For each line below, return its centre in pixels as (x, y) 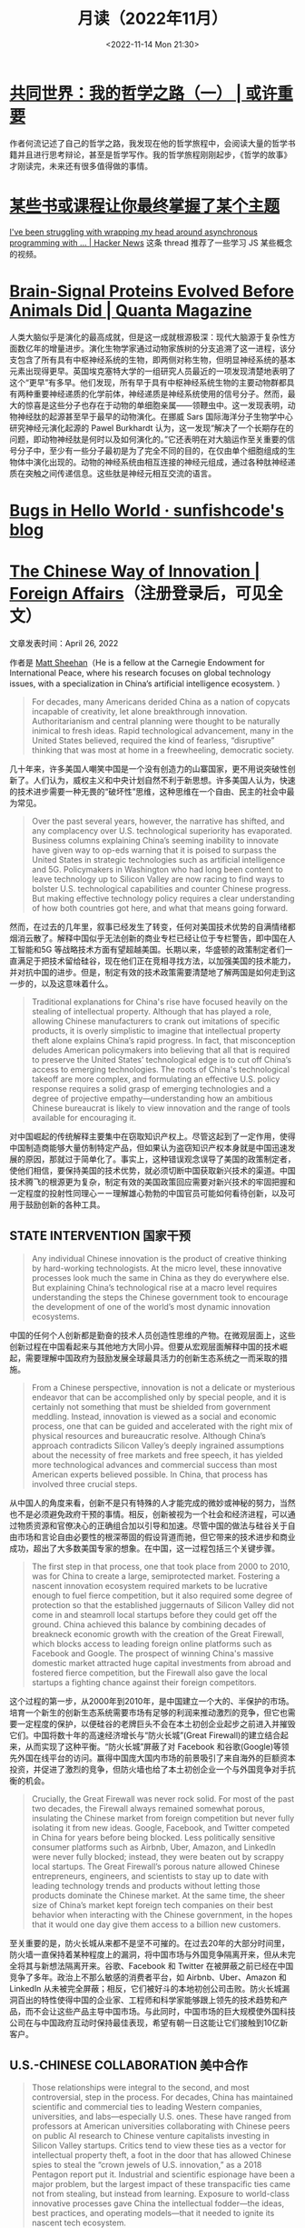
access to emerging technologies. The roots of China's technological (161, 1069)
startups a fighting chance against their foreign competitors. (144, 1682)
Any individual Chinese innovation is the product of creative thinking (159, 1258)
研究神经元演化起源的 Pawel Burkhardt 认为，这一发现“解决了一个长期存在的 (152, 427)
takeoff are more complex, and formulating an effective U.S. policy (156, 1079)
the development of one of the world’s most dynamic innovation (151, 1306)
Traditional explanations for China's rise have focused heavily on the (160, 1002)
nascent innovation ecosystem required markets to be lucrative (149, 1585)
